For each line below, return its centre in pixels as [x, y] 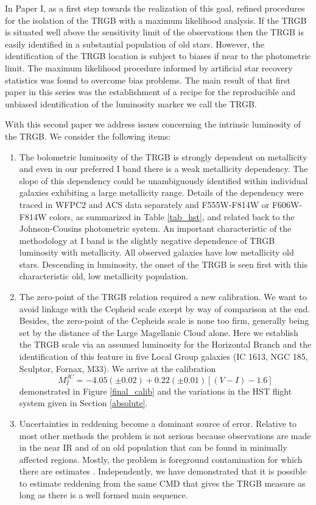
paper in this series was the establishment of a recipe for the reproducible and [150, 92]
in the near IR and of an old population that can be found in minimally [153, 447]
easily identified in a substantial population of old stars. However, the [135, 44]
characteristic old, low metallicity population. [104, 276]
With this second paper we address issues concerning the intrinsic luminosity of [153, 124]
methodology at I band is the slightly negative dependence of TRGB [147, 240]
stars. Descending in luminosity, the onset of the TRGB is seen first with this [163, 264]
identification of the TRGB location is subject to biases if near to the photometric [158, 56]
